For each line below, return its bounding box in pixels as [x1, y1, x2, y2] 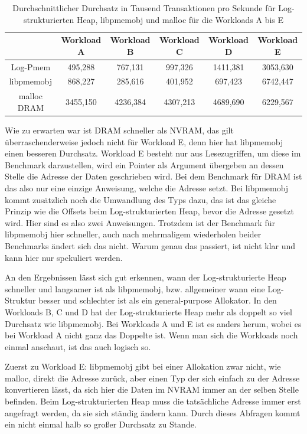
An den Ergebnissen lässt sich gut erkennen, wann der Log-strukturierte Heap [5, 271, 286, 283]
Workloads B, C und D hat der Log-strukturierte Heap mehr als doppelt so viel [5, 305, 292, 318]
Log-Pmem [11, 60, 51, 73]
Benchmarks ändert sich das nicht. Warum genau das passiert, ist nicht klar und [5, 239, 296, 252]
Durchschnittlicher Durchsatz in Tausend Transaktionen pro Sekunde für [12, 2, 276, 14]
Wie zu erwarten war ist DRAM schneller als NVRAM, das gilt [5, 124, 234, 136]
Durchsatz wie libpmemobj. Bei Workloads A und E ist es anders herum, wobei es [5, 317, 302, 329]
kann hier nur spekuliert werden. [5, 251, 123, 263]
